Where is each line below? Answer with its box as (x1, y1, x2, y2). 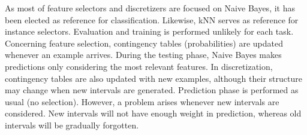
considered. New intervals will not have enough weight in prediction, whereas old (5, 107, 302, 119)
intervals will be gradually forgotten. (5, 118, 139, 131)
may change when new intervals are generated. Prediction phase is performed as (5, 84, 299, 96)
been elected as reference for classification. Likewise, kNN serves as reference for (5, 13, 299, 26)
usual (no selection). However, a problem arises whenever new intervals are (5, 95, 279, 108)
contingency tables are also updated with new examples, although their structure (5, 72, 302, 84)
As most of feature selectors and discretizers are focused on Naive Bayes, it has (5, 2, 295, 14)
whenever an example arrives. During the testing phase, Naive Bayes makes (5, 48, 282, 61)
